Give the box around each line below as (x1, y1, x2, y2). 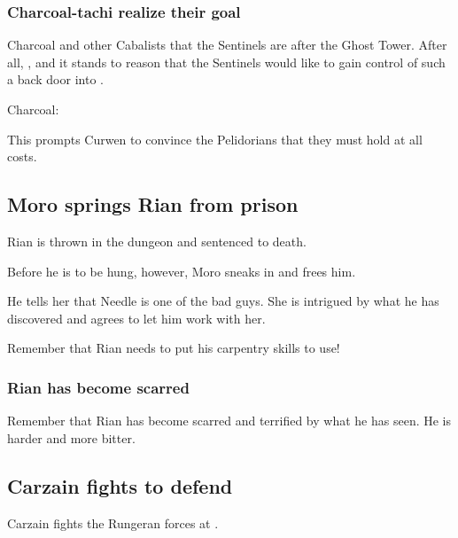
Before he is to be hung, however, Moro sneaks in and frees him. (7, 261, 356, 280)
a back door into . (7, 70, 104, 89)
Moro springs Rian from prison (7, 191, 299, 218)
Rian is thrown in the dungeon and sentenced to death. (7, 231, 307, 250)
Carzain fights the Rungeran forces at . (7, 513, 219, 532)
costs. (7, 147, 37, 166)
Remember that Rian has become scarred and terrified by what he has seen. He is (7, 411, 452, 430)
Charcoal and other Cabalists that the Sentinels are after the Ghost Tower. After (7, 35, 447, 54)
